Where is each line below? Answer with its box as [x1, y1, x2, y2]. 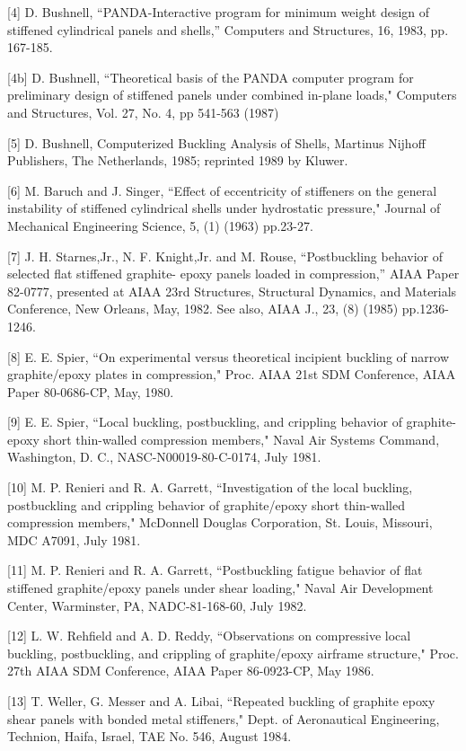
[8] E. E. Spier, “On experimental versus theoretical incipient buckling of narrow [7, 347, 449, 366]
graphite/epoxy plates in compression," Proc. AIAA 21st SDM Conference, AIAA [7, 365, 456, 384]
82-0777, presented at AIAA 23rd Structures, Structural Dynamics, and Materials [7, 281, 457, 300]
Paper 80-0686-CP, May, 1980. [7, 382, 174, 401]
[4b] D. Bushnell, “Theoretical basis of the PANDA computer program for [7, 67, 414, 86]
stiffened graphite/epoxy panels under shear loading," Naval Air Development [7, 579, 434, 597]
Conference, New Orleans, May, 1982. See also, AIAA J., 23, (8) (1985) [7, 299, 399, 318]
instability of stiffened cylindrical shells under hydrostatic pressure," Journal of [7, 199, 441, 217]
